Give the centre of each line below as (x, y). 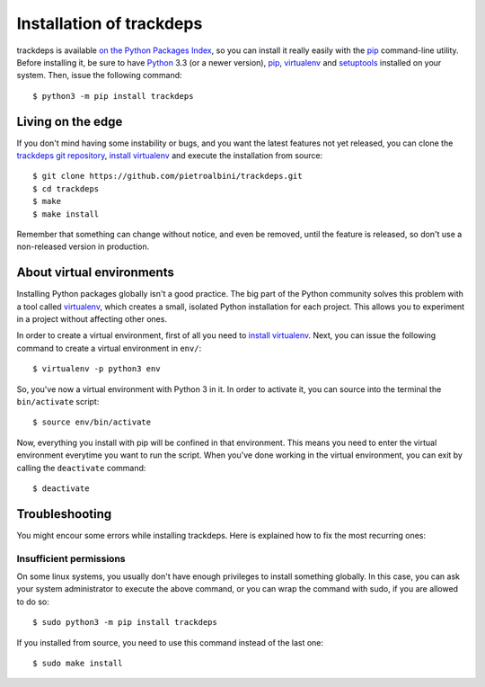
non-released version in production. (83, 246)
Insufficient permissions (71, 558)
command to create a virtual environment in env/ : (109, 348)
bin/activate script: (58, 401)
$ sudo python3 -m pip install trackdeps (125, 622)
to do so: (33, 602)
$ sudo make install (78, 663)
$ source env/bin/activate (92, 422)
